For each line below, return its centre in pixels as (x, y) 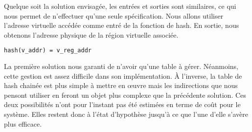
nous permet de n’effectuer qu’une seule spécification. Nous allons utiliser (114, 15)
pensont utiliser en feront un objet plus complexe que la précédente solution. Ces (125, 95)
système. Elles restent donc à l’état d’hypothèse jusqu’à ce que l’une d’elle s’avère (126, 114)
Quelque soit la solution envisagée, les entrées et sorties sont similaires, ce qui (120, 6)
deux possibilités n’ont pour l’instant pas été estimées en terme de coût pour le (122, 104)
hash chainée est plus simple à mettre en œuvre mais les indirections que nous (121, 85)
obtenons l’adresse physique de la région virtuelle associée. (91, 34)
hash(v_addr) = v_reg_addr (48, 51)
